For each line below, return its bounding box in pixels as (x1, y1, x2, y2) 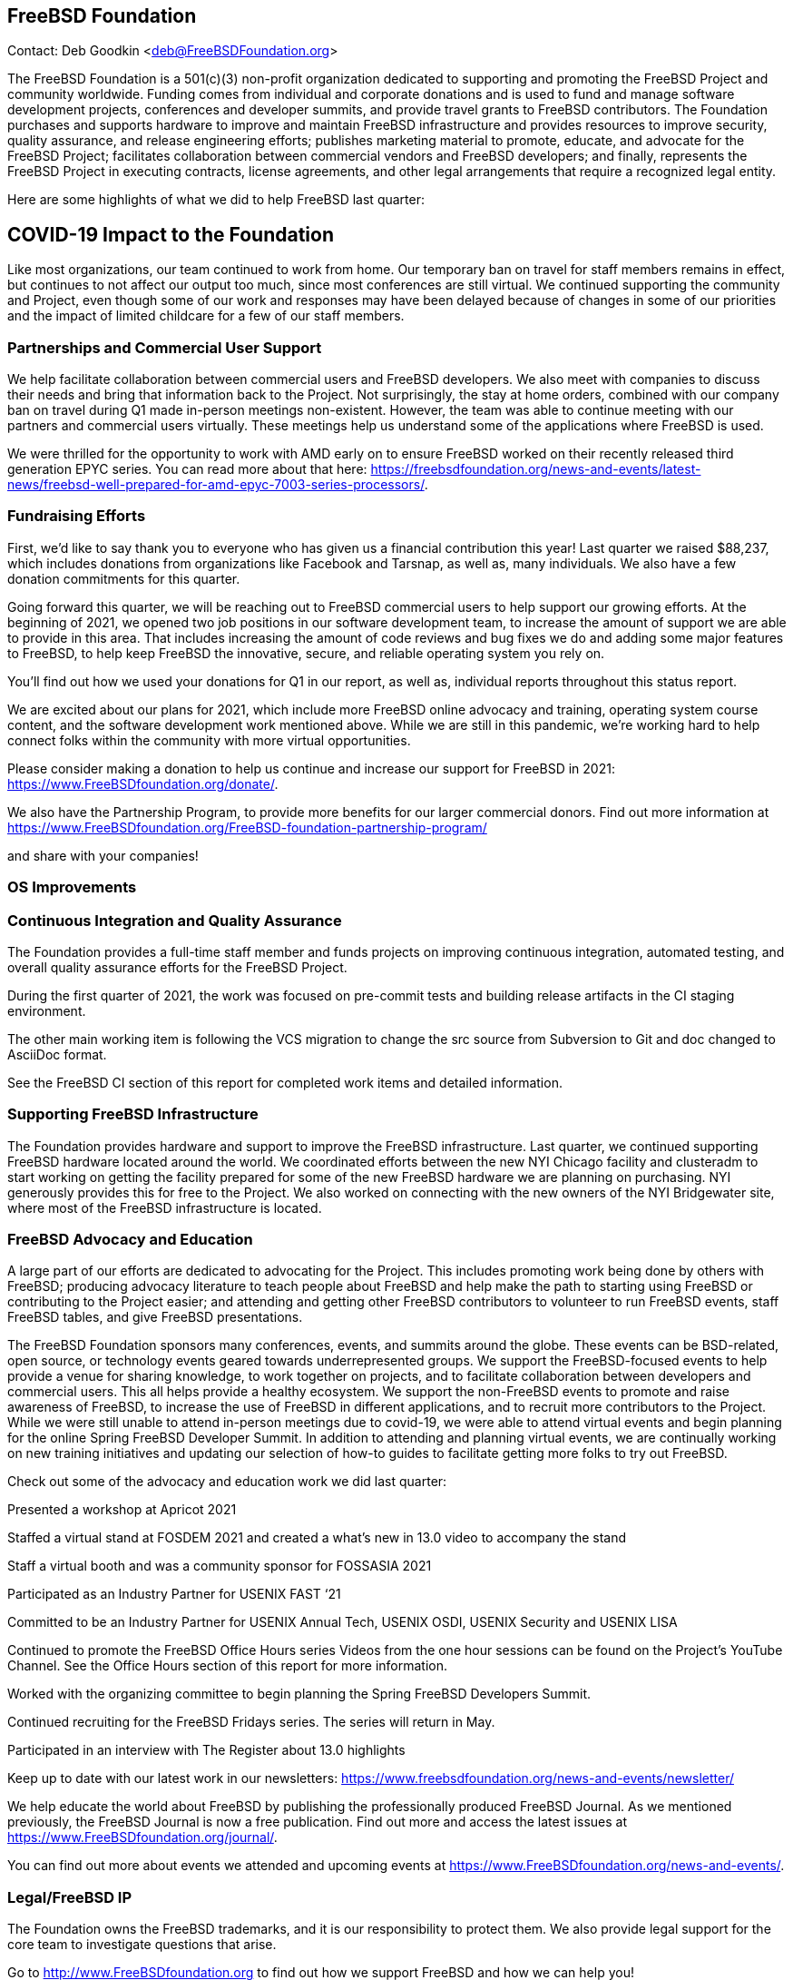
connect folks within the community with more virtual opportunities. (7, 732, 411, 748)
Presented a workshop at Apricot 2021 (7, 1502, 237, 1518)
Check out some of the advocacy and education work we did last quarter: (7, 1473, 447, 1490)
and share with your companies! (7, 847, 199, 863)
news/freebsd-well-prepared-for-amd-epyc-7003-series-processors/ (7, 477, 425, 493)
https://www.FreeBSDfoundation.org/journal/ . (7, 1829, 278, 1846)
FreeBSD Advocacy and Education (7, 1230, 253, 1249)
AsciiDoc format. (7, 1046, 107, 1062)
